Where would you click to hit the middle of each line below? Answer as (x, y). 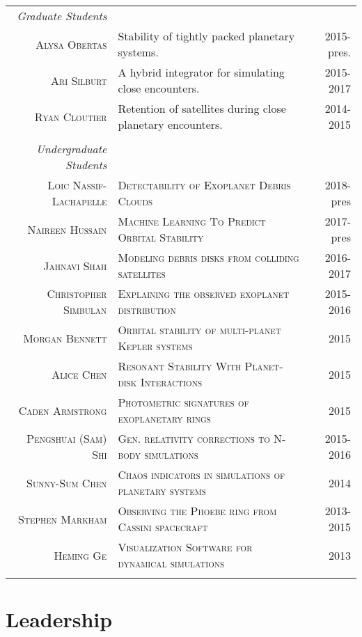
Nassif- (90, 185)
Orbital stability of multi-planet (199, 330)
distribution (147, 309)
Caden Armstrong (63, 410)
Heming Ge (80, 555)
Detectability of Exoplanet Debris (204, 185)
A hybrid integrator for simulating (201, 72)
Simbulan (85, 309)
